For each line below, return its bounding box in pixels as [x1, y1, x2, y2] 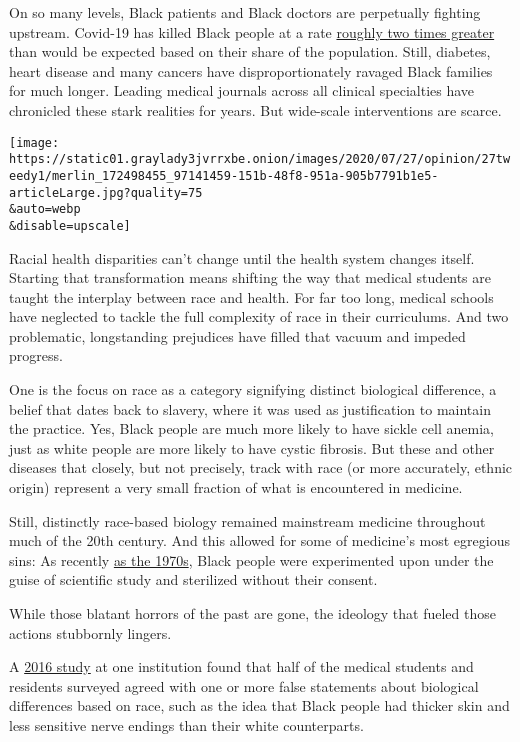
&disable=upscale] [9, 218, 131, 233]
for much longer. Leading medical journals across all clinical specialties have [9, 80, 475, 101]
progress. [9, 345, 63, 366]
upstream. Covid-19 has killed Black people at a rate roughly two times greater [9, 21, 495, 42]
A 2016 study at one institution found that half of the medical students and [9, 656, 474, 677]
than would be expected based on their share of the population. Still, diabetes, [9, 41, 491, 62]
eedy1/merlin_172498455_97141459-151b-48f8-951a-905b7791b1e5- [9, 168, 439, 183]
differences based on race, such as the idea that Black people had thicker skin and [9, 695, 510, 716]
